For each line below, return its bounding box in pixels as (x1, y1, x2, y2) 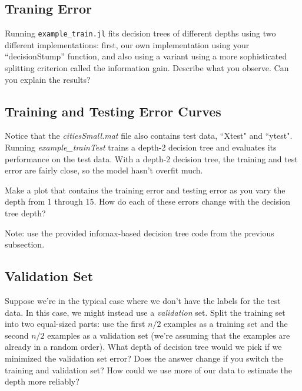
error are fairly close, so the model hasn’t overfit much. (5, 164, 203, 176)
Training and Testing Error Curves (5, 102, 221, 120)
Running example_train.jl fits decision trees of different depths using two (5, 27, 276, 39)
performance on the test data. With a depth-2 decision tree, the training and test (5, 152, 298, 165)
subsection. (5, 238, 45, 250)
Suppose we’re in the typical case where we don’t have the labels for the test (5, 294, 281, 306)
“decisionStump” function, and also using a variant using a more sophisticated (5, 50, 287, 62)
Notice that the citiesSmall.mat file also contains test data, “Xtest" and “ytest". (5, 129, 293, 142)
